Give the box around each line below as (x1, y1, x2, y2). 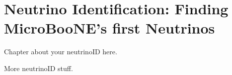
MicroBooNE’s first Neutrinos (4, 18, 215, 38)
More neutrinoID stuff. (4, 63, 73, 73)
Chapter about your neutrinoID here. (4, 46, 117, 57)
